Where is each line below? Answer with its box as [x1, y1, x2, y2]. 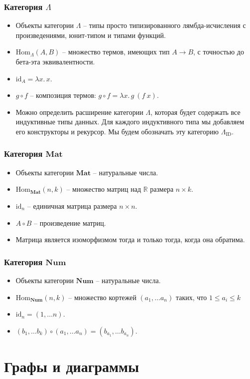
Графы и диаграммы [4, 356, 139, 376]
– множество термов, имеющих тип [62, 46, 170, 57]
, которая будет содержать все [150, 106, 241, 117]
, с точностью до [193, 46, 244, 57]
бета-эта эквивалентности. [15, 56, 95, 66]
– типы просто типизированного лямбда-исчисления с [83, 20, 246, 30]
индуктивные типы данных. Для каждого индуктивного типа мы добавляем [15, 116, 245, 127]
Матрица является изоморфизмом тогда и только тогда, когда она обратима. [15, 234, 245, 245]
